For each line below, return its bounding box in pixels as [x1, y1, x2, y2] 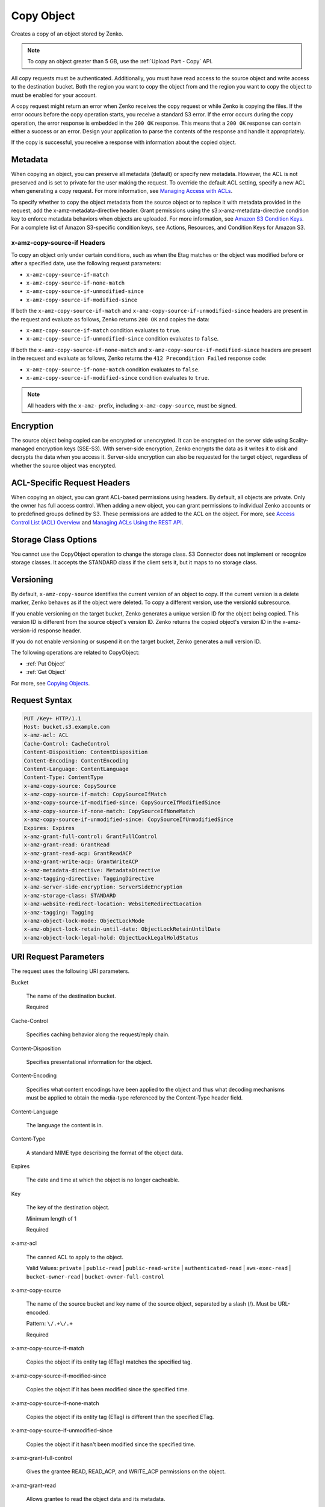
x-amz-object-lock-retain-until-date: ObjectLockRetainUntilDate [23, 926, 221, 933]
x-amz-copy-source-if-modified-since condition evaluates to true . [26, 374, 209, 381]
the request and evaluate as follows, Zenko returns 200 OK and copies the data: [11, 315, 210, 322]
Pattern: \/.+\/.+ [26, 1320, 73, 1327]
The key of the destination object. [26, 1204, 110, 1211]
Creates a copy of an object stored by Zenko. [11, 30, 123, 37]
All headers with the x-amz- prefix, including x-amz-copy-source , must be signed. [27, 401, 237, 409]
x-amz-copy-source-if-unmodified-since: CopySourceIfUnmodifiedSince [23, 816, 234, 823]
